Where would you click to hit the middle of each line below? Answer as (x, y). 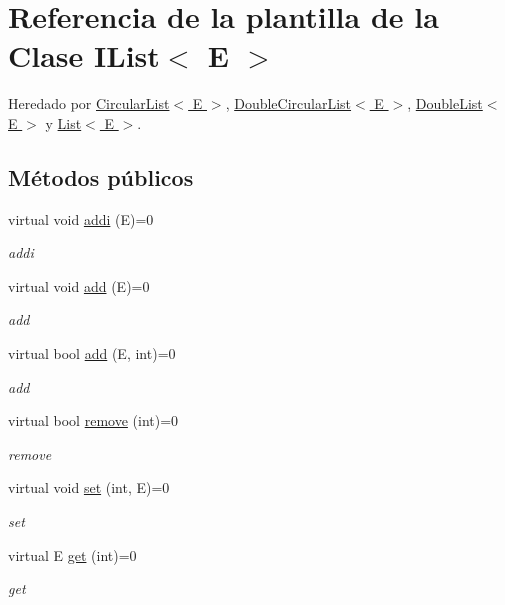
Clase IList (84, 55)
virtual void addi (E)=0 (81, 218)
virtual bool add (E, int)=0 (92, 353)
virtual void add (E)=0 (79, 285)
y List (63, 122)
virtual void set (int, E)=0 (89, 487)
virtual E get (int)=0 (72, 554)
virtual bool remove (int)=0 (93, 420)
